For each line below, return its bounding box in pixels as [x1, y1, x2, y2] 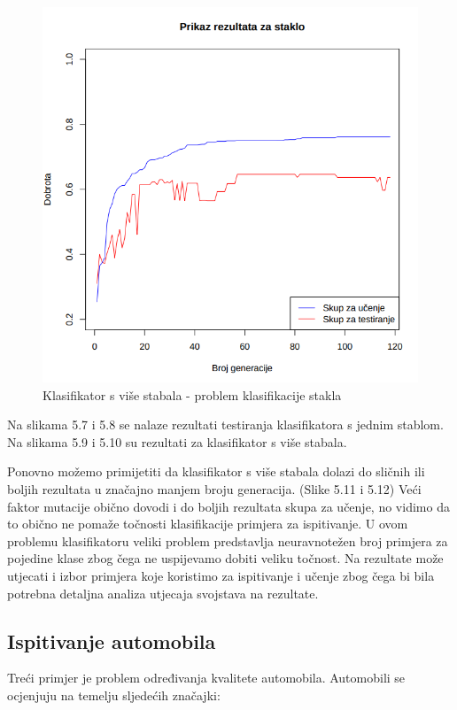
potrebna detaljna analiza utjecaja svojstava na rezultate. [7, 583, 319, 602]
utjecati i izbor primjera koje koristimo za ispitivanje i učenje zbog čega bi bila [7, 566, 435, 584]
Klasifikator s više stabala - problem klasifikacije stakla [43, 385, 342, 404]
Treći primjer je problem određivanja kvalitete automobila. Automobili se [7, 668, 406, 687]
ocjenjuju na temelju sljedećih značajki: [7, 685, 221, 704]
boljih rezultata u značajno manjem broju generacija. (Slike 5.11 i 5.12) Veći [7, 479, 422, 498]
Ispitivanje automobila [7, 627, 216, 654]
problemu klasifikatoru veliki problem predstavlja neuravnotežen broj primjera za [7, 531, 448, 550]
